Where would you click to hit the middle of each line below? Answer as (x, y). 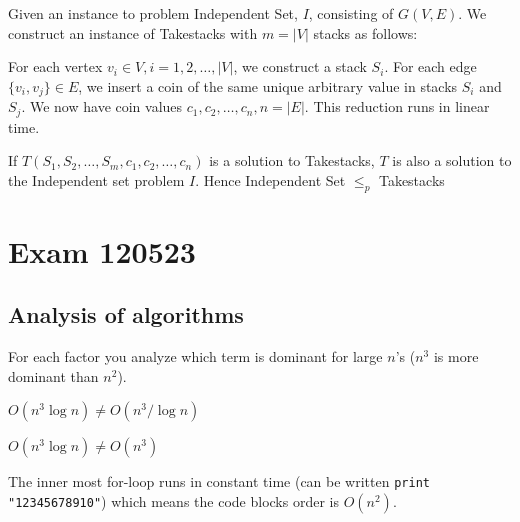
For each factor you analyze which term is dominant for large (195, 356)
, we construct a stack (300, 66)
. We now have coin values (102, 106)
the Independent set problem (96, 179)
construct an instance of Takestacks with (133, 32)
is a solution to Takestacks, (292, 160)
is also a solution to (452, 160)
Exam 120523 (102, 250)
